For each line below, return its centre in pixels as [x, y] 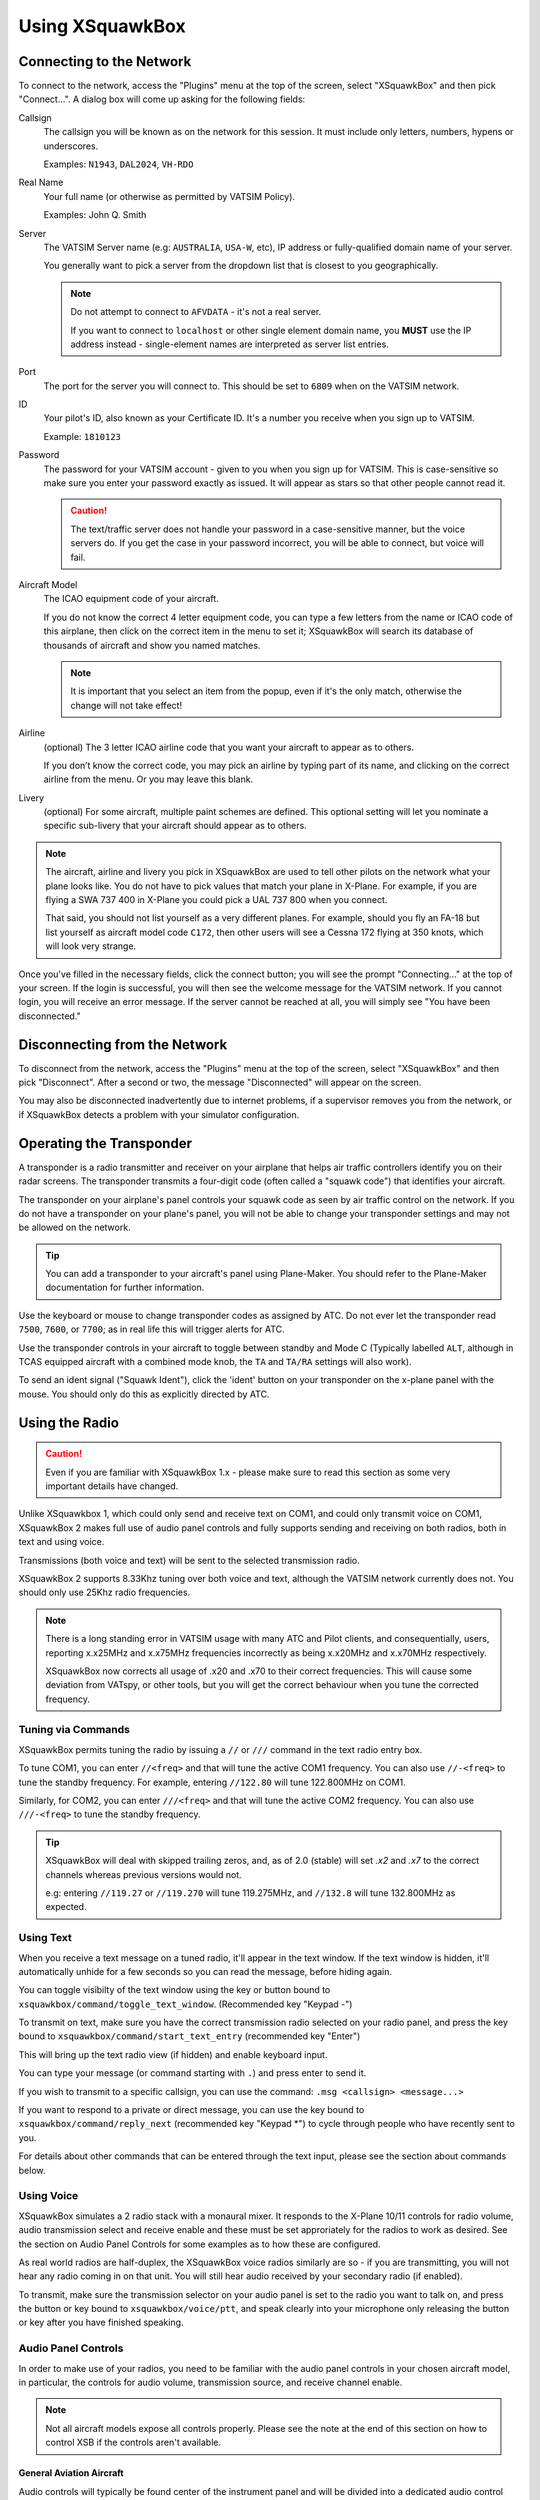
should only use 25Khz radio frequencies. [104, 1592]
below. [32, 2170]
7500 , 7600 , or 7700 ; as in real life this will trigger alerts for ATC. [151, 1329]
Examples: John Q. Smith [95, 215]
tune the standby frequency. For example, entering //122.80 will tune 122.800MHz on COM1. [212, 1782]
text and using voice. [61, 1542]
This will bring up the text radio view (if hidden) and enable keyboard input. [173, 2054]
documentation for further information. [125, 1287]
